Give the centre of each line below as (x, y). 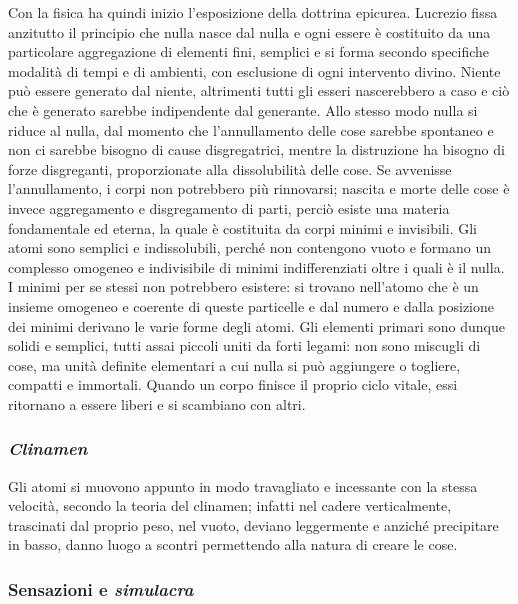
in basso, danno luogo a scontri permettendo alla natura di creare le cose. (233, 544)
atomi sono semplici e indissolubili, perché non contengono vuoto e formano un (250, 247)
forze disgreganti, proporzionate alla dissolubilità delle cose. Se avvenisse (230, 168)
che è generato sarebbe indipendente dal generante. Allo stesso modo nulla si (243, 109)
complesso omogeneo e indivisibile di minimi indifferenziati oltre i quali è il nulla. (256, 266)
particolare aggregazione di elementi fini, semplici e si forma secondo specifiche (249, 51)
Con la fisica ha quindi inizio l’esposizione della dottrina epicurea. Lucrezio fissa (253, 12)
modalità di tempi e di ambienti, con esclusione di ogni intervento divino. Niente (254, 70)
